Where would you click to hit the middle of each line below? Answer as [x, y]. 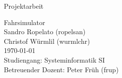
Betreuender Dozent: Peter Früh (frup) [61, 69]
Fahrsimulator [25, 22]
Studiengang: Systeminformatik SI [54, 59]
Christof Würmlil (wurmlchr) [47, 41]
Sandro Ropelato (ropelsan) [45, 32]
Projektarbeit [24, 6]
